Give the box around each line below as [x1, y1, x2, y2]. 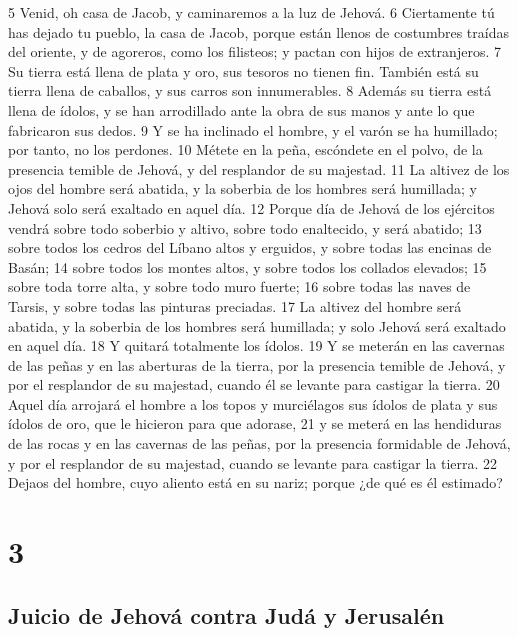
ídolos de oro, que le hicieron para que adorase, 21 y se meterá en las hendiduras [8, 413, 502, 434]
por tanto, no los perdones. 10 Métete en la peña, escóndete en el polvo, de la [8, 139, 483, 160]
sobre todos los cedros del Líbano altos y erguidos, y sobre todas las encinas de [8, 237, 492, 258]
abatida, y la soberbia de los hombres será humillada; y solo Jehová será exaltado [8, 315, 506, 336]
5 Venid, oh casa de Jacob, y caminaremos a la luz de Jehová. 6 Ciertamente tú [8, 2, 495, 22]
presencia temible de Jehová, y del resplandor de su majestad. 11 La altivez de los [8, 158, 510, 179]
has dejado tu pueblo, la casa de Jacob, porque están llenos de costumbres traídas [8, 21, 509, 42]
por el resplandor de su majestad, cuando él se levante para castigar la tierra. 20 [8, 374, 500, 395]
